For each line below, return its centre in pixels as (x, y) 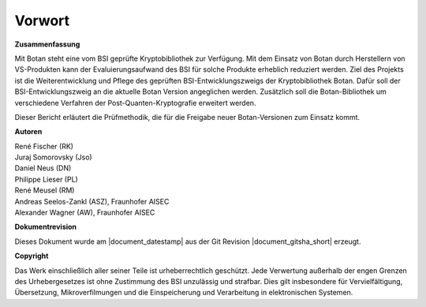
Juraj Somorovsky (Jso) (53, 157)
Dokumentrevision (46, 227)
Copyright (32, 256)
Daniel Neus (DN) (43, 168)
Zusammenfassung (47, 44)
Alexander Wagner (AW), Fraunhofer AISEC (85, 212)
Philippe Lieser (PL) (46, 179)
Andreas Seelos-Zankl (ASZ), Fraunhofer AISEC (92, 201)
